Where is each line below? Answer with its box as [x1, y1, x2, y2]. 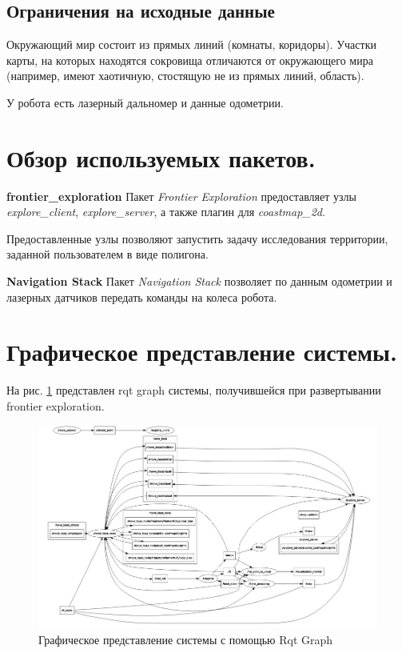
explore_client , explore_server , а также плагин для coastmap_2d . [6, 203, 325, 220]
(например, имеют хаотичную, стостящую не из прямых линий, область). [6, 67, 364, 84]
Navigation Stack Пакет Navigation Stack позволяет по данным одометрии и [6, 273, 392, 290]
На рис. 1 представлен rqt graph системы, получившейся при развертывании [6, 382, 381, 399]
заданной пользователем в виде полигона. [6, 246, 209, 262]
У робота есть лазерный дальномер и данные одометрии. [6, 94, 284, 110]
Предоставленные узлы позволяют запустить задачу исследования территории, [6, 230, 388, 246]
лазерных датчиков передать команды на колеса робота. [6, 288, 277, 305]
